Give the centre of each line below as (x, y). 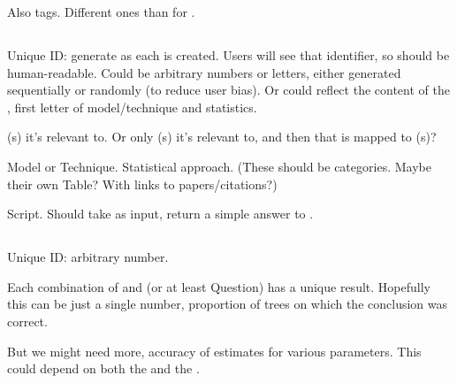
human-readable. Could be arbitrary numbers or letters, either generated (204, 72)
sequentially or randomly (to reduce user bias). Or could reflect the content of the (228, 90)
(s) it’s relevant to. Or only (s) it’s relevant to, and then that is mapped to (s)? (222, 137)
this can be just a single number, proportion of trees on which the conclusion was (228, 304)
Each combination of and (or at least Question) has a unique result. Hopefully (219, 286)
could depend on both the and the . (103, 368)
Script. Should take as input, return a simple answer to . (160, 214)
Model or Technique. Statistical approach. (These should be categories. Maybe (219, 166)
